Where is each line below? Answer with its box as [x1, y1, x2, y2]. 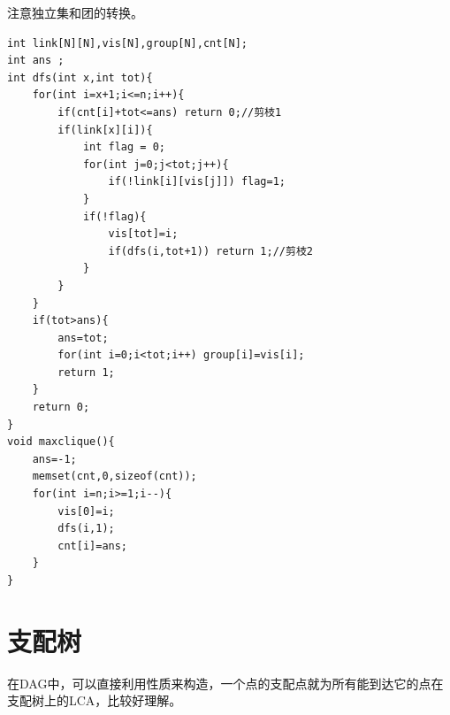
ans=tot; [57, 331, 109, 344]
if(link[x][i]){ [57, 123, 153, 136]
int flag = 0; [82, 141, 165, 154]
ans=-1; [32, 452, 77, 465]
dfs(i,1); [57, 522, 115, 535]
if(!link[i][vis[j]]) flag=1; [108, 175, 286, 188]
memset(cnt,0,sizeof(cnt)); [32, 470, 197, 483]
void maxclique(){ [7, 435, 115, 449]
